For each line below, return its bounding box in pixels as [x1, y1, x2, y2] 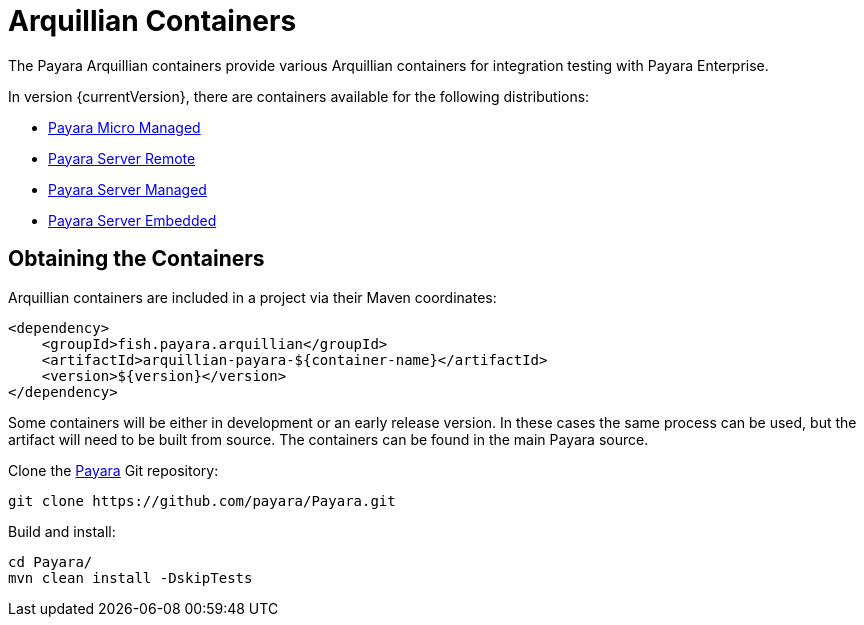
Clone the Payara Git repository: [8, 461, 219, 479]
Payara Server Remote [48, 149, 196, 167]
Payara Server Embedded [48, 211, 217, 229]
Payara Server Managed [48, 180, 207, 198]
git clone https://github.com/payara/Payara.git [8, 492, 396, 509]
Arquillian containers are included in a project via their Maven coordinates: [8, 288, 497, 306]
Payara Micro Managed [48, 118, 201, 136]
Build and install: [8, 522, 116, 540]
